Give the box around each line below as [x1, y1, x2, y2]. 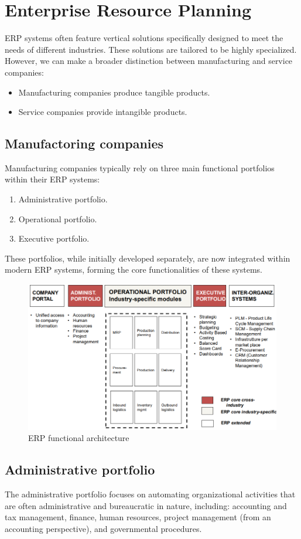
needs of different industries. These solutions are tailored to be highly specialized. [5, 43, 297, 55]
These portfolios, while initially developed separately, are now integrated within [5, 252, 290, 264]
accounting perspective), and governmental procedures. [5, 522, 202, 534]
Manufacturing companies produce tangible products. [18, 86, 210, 98]
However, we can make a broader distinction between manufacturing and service [5, 55, 293, 67]
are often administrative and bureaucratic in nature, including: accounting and [5, 499, 287, 511]
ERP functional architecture [28, 432, 129, 444]
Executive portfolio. [18, 232, 90, 245]
